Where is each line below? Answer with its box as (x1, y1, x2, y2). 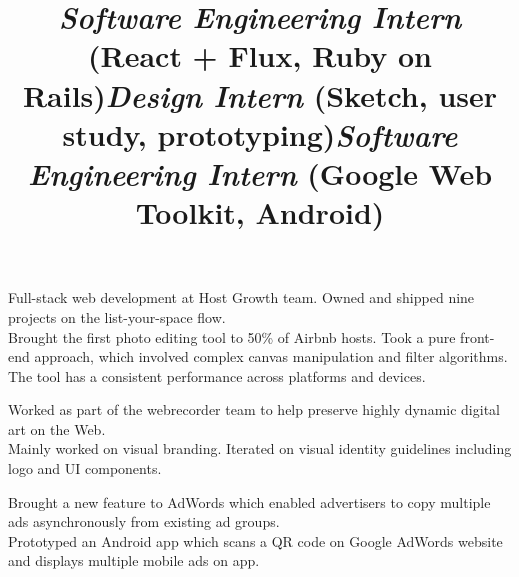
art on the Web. (8, 418, 106, 439)
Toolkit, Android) (135, 192, 385, 233)
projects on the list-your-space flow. (8, 306, 226, 327)
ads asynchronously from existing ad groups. (8, 511, 280, 532)
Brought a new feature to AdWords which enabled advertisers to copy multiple (8, 491, 491, 512)
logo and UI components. (8, 458, 162, 479)
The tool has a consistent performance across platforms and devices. (8, 365, 426, 386)
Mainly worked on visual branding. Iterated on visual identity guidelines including (8, 438, 512, 459)
